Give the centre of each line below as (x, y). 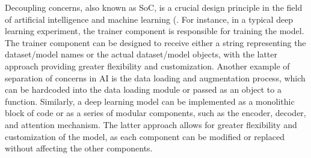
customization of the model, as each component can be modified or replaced (145, 136)
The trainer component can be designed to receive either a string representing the (155, 42)
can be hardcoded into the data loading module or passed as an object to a (143, 89)
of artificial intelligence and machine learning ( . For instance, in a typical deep (149, 19)
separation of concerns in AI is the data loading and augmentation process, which (155, 78)
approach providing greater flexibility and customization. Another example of (147, 66)
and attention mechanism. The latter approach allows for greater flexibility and (151, 124)
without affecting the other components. (79, 148)
